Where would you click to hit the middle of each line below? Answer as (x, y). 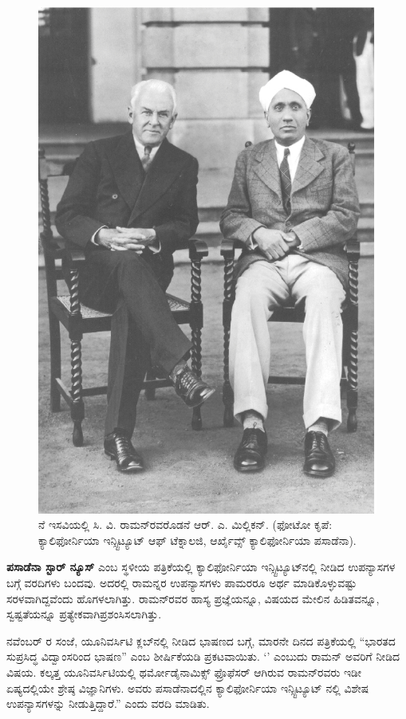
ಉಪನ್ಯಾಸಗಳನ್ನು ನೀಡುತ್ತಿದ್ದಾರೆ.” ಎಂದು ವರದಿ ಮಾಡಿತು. (108, 703)
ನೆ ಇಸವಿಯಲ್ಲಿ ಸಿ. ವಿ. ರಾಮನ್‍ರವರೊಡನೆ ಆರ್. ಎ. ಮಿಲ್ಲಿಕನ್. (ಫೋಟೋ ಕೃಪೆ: (185, 524)
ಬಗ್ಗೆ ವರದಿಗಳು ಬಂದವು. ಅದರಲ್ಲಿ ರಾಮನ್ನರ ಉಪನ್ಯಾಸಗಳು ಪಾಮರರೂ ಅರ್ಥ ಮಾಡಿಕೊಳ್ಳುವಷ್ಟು (182, 582)
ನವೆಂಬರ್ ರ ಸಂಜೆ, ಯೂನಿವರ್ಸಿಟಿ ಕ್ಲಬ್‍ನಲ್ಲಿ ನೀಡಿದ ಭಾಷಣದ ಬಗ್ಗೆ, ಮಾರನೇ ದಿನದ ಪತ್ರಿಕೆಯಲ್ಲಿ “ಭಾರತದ (201, 640)
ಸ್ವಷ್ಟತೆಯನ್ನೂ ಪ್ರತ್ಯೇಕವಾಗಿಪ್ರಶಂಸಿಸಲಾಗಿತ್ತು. (84, 614)
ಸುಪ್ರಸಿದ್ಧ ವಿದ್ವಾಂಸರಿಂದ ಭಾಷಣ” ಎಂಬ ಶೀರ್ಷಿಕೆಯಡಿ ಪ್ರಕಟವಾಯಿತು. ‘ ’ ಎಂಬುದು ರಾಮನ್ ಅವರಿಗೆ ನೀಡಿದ (203, 656)
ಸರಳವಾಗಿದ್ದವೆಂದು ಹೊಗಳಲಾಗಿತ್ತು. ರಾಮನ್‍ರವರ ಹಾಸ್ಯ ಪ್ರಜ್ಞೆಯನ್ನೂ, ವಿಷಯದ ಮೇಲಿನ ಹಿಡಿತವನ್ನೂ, (193, 598)
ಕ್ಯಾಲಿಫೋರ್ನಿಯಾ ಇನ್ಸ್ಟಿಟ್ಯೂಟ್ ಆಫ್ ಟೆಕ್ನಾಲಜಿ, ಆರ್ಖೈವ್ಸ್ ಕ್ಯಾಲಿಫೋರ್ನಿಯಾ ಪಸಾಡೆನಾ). (197, 540)
